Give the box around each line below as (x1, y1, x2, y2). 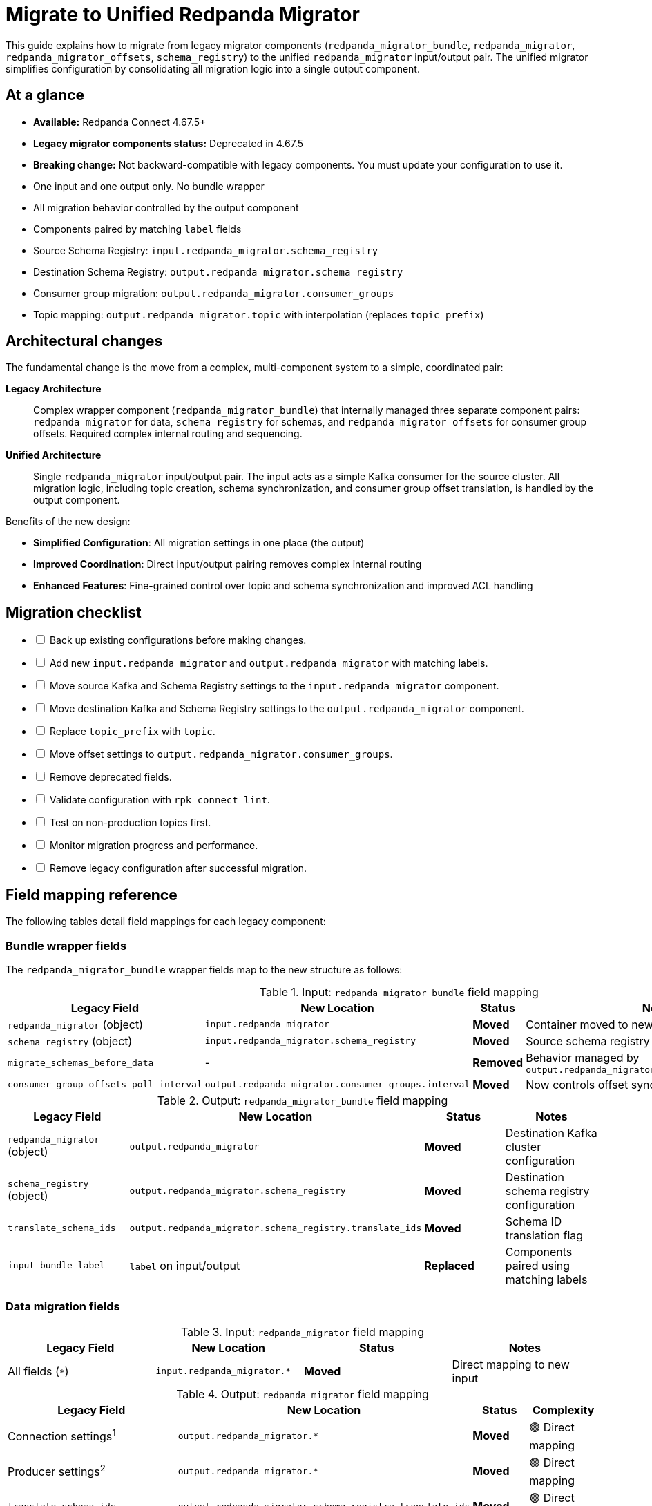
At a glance (6, 86, 85, 104)
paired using (505, 1258, 570, 1273)
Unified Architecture (6, 449, 102, 461)
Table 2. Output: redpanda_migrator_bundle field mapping (157, 1093, 448, 1107)
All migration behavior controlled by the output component (33, 201, 299, 213)
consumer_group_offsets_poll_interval (8, 1079, 202, 1090)
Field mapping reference (6, 886, 178, 904)
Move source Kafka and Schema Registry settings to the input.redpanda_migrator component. (49, 680, 499, 692)
